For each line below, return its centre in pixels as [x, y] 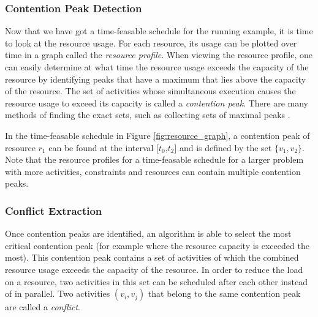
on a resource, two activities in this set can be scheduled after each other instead [157, 281]
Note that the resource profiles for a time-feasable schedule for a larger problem [154, 159]
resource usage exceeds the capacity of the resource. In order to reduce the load [154, 269]
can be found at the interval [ [104, 147]
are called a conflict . [43, 307]
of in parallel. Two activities [58, 293]
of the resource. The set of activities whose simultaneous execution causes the [150, 91]
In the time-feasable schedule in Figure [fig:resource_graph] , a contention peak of [157, 135]
